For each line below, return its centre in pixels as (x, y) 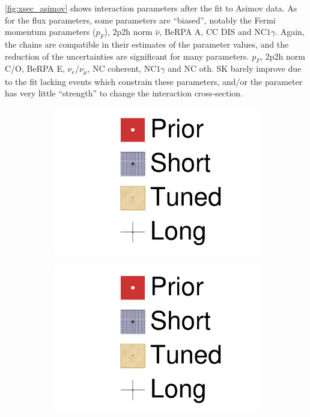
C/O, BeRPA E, (35, 68)
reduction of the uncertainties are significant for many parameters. (127, 56)
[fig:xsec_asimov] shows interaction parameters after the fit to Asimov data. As (151, 8)
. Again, (290, 32)
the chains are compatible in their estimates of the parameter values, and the (147, 44)
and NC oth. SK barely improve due (235, 68)
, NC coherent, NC (122, 68)
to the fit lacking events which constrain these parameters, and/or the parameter (154, 81)
